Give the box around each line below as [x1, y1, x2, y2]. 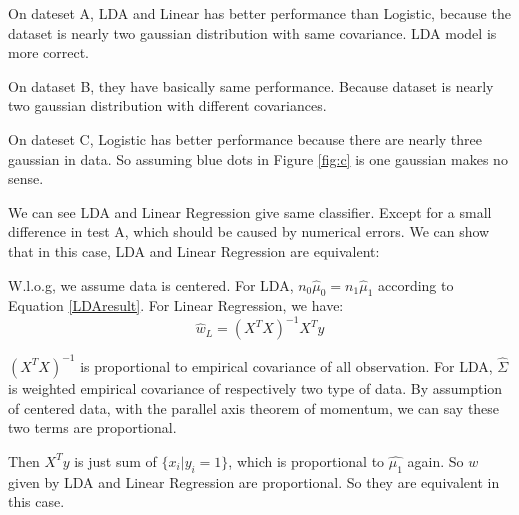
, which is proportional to [228, 450, 385, 471]
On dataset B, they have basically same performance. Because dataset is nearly [8, 75, 494, 96]
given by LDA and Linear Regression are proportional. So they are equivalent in [8, 471, 500, 492]
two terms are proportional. [8, 417, 177, 438]
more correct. [8, 42, 89, 63]
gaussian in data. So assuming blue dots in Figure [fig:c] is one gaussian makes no [8, 148, 508, 169]
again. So [407, 450, 464, 471]
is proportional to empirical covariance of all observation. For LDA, [80, 355, 493, 376]
